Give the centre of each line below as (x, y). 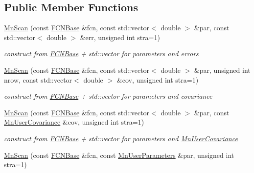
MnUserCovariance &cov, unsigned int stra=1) (74, 122)
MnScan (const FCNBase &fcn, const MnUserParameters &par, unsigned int (119, 155)
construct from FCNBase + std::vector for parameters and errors (101, 54)
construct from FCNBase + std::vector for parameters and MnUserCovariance (121, 138)
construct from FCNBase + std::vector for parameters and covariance (108, 96)
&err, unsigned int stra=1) (120, 37)
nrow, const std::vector (38, 79)
